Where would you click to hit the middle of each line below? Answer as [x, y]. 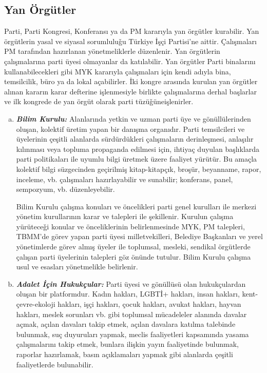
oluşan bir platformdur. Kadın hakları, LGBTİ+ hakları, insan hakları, [128, 294]
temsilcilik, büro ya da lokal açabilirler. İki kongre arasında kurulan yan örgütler [131, 81]
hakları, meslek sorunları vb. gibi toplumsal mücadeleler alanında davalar [131, 314]
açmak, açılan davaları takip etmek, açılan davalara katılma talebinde [126, 324]
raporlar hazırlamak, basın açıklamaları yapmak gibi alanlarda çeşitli [125, 354]
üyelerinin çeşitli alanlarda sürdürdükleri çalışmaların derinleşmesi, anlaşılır [135, 139]
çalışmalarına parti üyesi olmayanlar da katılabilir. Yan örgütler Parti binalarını [130, 61]
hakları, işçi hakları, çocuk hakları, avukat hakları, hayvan [149, 304]
